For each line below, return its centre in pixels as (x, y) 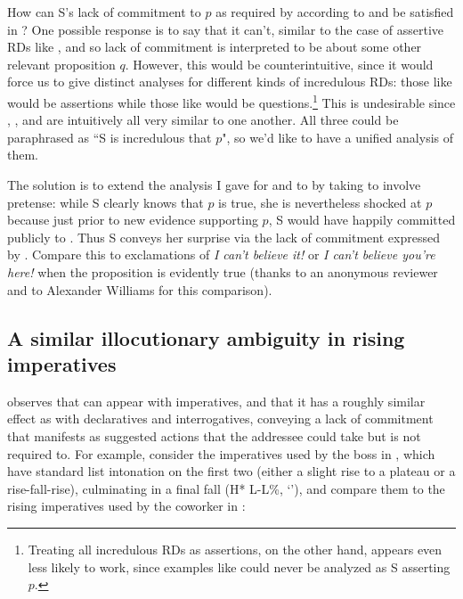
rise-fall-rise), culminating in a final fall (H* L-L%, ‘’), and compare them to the (226, 488)
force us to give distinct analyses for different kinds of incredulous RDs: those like (230, 82)
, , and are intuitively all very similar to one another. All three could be (203, 120)
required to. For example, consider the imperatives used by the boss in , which (221, 453)
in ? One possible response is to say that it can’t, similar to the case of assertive (226, 29)
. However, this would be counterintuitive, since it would (279, 64)
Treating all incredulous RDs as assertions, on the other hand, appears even (235, 549)
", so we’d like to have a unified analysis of (338, 137)
